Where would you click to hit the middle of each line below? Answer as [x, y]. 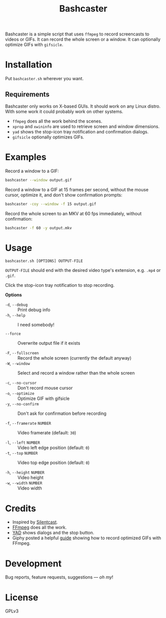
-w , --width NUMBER [24, 483]
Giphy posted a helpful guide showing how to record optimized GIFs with [86, 538]
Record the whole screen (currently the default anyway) [75, 358]
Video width [30, 488]
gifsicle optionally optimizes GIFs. [48, 137]
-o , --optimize [20, 393]
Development [33, 563]
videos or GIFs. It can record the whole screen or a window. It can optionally [83, 39]
